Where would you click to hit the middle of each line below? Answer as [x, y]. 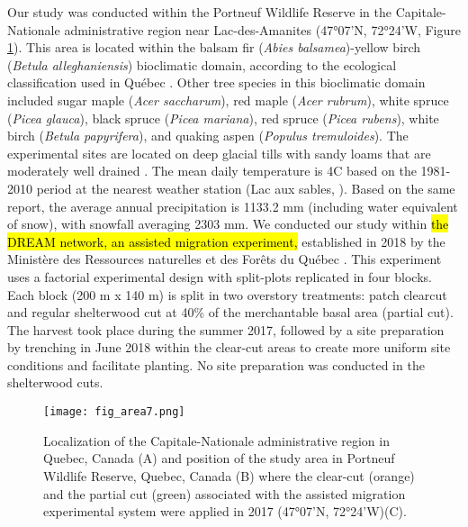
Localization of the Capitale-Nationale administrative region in [216, 440]
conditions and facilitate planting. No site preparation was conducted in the [216, 364]
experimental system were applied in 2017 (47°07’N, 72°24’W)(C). [225, 511]
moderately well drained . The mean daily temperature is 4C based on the [212, 171]
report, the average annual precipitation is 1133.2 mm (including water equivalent [233, 206]
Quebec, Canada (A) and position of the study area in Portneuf [219, 458]
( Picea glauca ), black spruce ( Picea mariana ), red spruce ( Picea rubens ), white [223, 118]
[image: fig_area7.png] [114, 412]
